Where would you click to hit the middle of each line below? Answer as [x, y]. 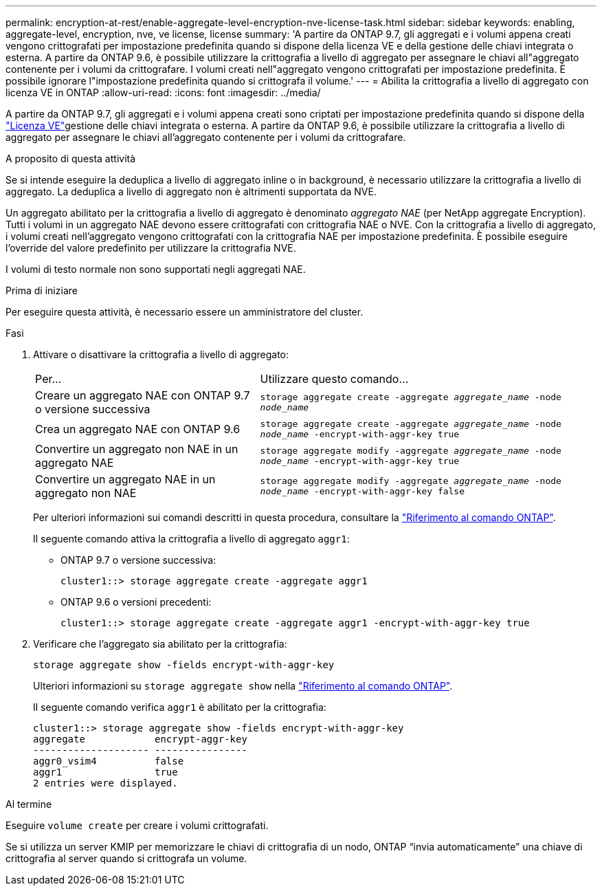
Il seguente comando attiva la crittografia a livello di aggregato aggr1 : [191, 539]
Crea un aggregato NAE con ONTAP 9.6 [138, 429]
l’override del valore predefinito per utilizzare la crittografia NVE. [151, 248]
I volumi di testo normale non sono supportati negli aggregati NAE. [156, 269]
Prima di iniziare [42, 290]
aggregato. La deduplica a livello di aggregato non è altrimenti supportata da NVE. [191, 191]
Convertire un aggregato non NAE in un [137, 449]
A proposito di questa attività [71, 158]
